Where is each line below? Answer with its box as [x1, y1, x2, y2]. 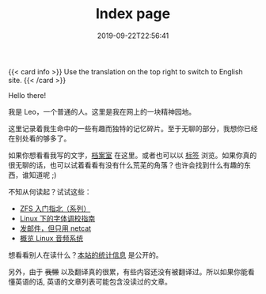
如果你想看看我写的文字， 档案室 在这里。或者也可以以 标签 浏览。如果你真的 [8, 150, 257, 160]
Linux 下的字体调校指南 [19, 213, 96, 223]
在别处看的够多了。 [8, 134, 71, 143]
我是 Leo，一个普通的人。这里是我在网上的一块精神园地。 [8, 107, 196, 116]
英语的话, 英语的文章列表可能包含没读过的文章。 [14, 277, 172, 286]
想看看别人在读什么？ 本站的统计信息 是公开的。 [8, 250, 163, 259]
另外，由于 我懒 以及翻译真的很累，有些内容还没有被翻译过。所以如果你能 [8, 266, 248, 277]
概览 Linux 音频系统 [19, 233, 84, 243]
